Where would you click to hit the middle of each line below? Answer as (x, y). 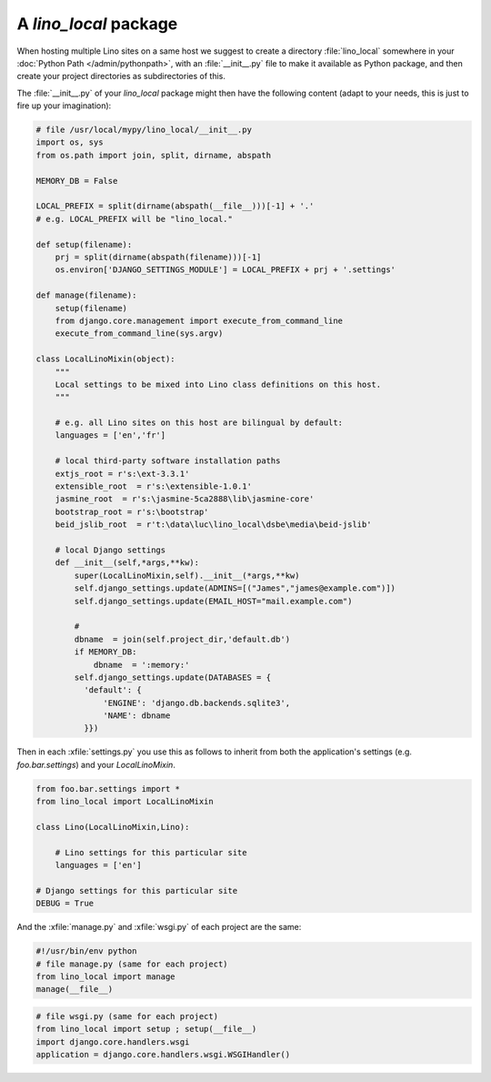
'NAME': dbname (137, 716)
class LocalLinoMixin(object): (106, 359)
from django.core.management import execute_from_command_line (199, 320)
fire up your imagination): (64, 106)
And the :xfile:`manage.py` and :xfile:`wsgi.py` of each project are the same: (159, 927)
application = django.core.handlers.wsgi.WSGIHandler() (163, 1055)
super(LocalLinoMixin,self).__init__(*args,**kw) (187, 575)
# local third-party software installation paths (168, 461)
